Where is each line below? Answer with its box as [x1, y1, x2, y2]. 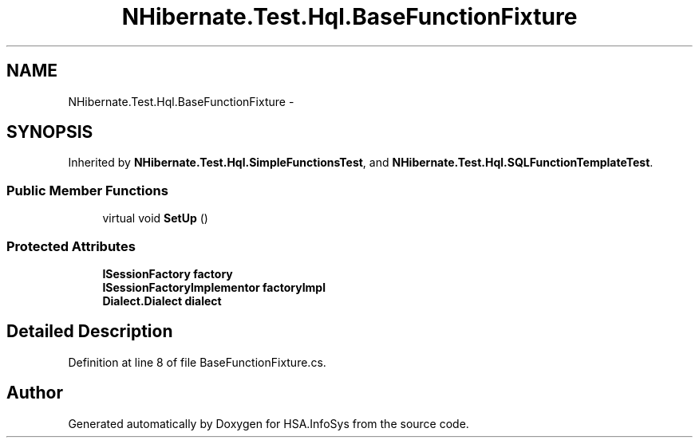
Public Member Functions [6, 182, 168, 198]
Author [6, 383, 63, 403]
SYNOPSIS [6, 122, 93, 143]
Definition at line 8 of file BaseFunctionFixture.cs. [68, 355, 326, 369]
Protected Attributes [6, 238, 136, 254]
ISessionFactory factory [102, 266, 233, 281]
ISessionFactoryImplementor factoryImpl [102, 280, 326, 294]
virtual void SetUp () [102, 211, 208, 226]
